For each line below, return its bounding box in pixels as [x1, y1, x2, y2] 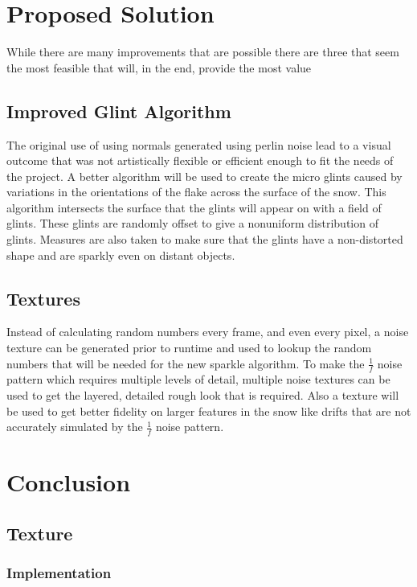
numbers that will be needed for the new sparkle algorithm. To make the [6, 355, 365, 371]
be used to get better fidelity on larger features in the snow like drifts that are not [6, 402, 411, 419]
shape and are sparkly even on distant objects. [6, 246, 235, 263]
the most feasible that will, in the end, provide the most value [6, 59, 312, 76]
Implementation [6, 563, 112, 583]
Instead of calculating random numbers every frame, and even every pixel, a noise [6, 323, 409, 340]
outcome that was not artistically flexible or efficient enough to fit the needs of [6, 152, 394, 169]
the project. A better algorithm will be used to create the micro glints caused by [6, 167, 403, 184]
